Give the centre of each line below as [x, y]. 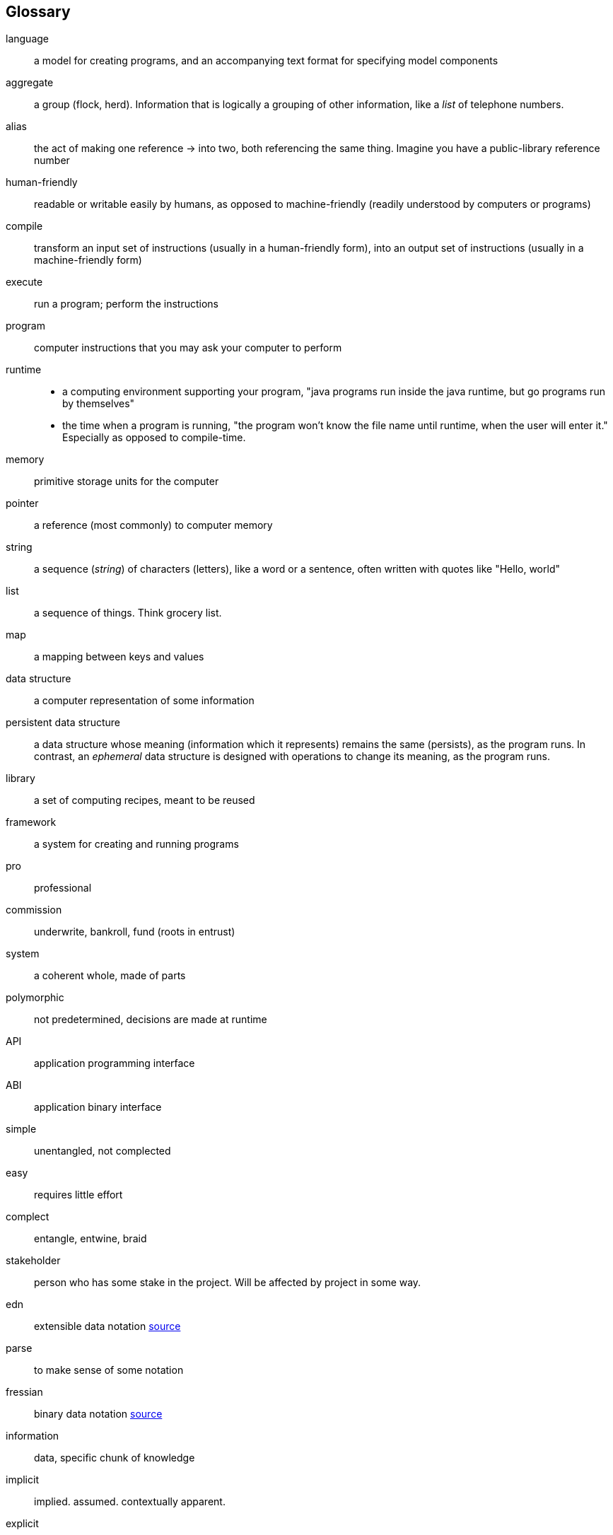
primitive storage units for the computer [127, 481]
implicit [22, 1480]
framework [31, 822]
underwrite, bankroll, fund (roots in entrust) [135, 932]
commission [34, 910]
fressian [24, 1392]
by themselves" [99, 404]
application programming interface [115, 1063]
